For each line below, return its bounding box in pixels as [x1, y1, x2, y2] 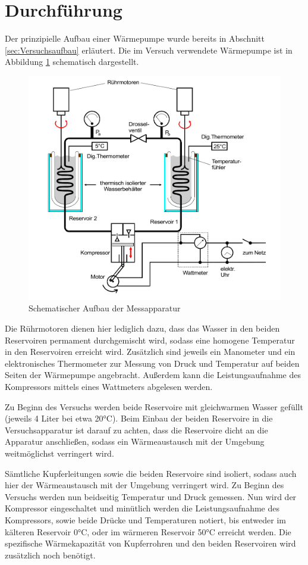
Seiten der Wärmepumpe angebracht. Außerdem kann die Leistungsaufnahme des [5, 369, 301, 381]
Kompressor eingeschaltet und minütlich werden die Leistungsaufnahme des [5, 502, 279, 514]
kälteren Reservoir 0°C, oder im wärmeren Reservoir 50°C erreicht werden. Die [5, 525, 291, 538]
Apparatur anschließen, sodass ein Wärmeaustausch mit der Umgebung [5, 435, 265, 448]
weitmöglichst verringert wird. [5, 447, 114, 459]
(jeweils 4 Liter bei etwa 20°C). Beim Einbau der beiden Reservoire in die [5, 412, 273, 424]
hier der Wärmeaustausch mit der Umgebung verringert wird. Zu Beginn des [5, 479, 284, 491]
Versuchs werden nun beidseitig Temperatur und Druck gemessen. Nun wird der [5, 490, 297, 502]
